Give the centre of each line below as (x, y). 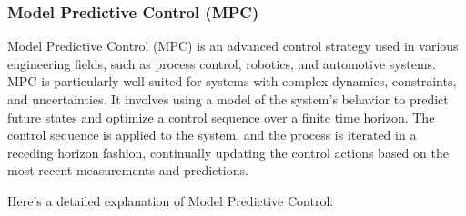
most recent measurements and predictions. (128, 170)
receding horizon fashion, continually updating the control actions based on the (228, 152)
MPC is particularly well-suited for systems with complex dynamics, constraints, (232, 81)
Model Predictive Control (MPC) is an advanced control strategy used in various (233, 46)
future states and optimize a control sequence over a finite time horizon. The (221, 117)
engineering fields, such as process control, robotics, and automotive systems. (222, 63)
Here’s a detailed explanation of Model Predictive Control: (171, 200)
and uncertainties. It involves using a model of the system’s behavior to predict (228, 99)
